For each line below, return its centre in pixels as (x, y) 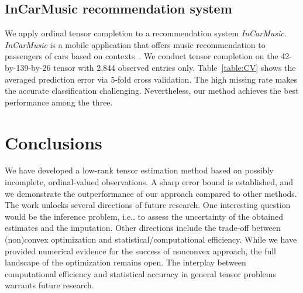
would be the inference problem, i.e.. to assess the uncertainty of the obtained (144, 216)
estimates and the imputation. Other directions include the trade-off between (143, 228)
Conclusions (54, 142)
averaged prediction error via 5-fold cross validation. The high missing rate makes (151, 79)
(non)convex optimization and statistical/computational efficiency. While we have (151, 239)
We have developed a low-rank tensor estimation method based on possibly (139, 170)
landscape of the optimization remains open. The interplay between (125, 262)
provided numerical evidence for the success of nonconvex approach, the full (140, 251)
